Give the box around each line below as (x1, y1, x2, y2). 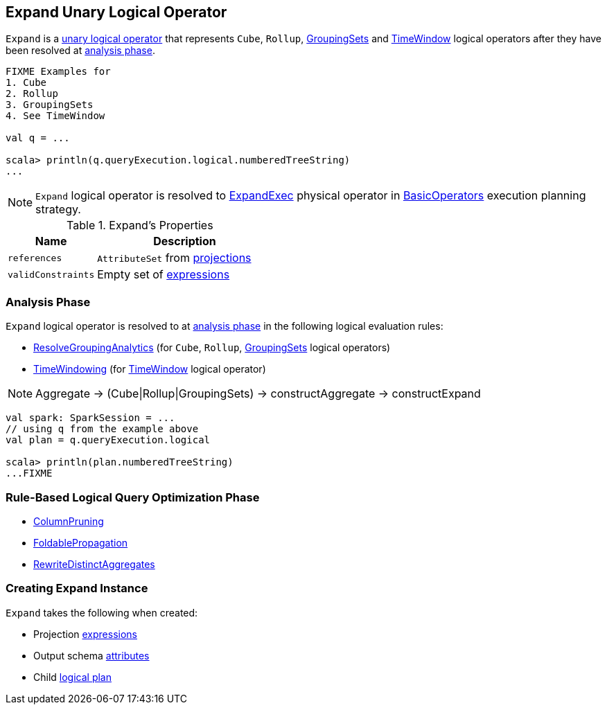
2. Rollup (6, 88, 58, 100)
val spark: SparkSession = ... (6, 412, 175, 424)
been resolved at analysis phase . (6, 44, 155, 57)
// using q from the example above (6, 423, 199, 435)
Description (153, 234, 216, 249)
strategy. (35, 202, 81, 217)
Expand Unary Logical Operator (6, 3, 227, 21)
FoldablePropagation (33, 536, 128, 549)
